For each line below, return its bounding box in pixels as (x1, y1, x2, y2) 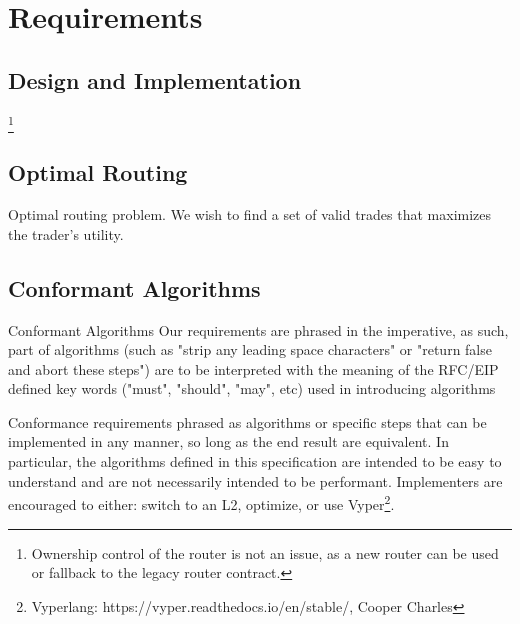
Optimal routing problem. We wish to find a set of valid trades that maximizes (8, 204, 492, 225)
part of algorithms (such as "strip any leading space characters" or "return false (8, 339, 492, 360)
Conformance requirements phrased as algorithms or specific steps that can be (8, 411, 487, 432)
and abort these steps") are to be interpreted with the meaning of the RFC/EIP (8, 358, 499, 379)
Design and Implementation (8, 64, 302, 95)
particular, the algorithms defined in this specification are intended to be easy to (8, 451, 502, 472)
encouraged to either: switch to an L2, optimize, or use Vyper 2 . (8, 491, 395, 514)
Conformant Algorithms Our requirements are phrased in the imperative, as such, (8, 319, 509, 340)
